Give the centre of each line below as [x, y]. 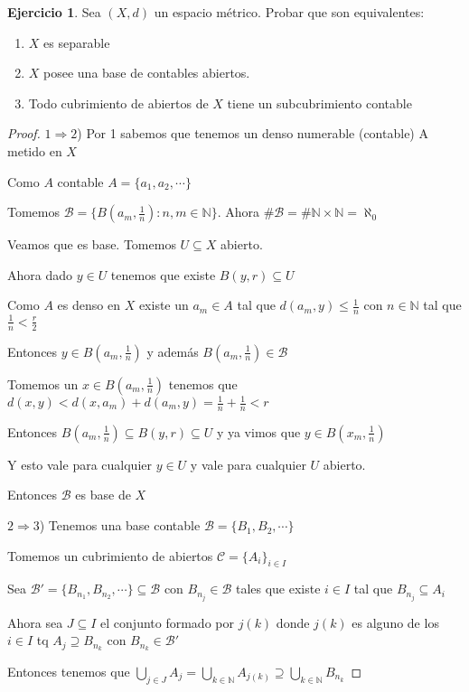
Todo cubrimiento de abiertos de [118, 103]
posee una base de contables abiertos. [147, 73]
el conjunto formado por [167, 622]
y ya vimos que [258, 431]
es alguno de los [395, 622]
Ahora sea [35, 622]
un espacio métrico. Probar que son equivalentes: [289, 12]
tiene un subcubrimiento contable [319, 103]
